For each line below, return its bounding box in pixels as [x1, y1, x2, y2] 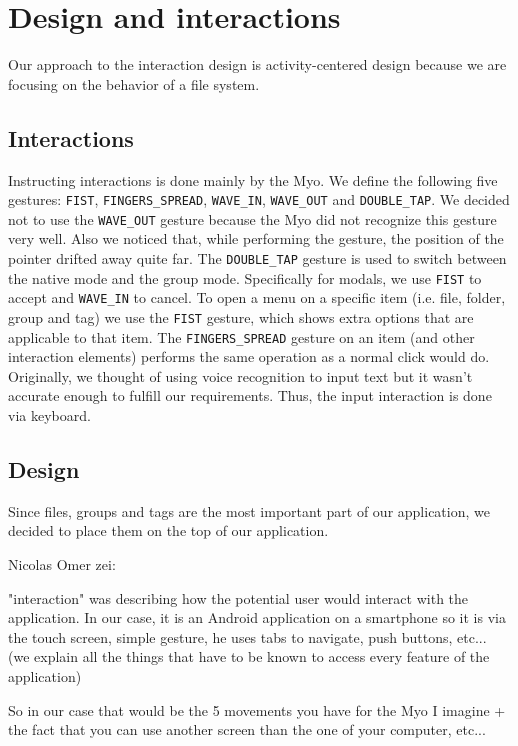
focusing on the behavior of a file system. [8, 73, 260, 94]
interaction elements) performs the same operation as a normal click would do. [8, 346, 490, 367]
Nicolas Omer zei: [8, 554, 116, 575]
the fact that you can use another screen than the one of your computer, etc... [8, 719, 486, 740]
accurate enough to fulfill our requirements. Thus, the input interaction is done [8, 385, 492, 406]
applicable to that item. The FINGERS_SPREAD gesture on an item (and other [8, 326, 475, 347]
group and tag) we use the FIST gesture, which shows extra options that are [8, 306, 474, 327]
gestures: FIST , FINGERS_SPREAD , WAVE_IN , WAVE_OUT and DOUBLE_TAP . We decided [8, 189, 510, 210]
